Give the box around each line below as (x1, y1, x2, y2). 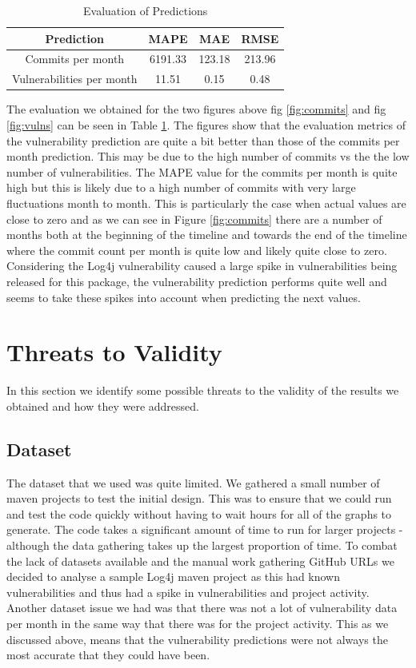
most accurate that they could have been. (6, 646, 210, 663)
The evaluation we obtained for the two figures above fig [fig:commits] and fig (6, 101, 386, 117)
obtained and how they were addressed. (6, 397, 199, 414)
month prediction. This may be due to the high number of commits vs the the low (6, 148, 410, 165)
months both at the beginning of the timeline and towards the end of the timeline (6, 226, 407, 243)
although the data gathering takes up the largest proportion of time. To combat (6, 536, 398, 553)
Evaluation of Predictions (83, 2, 208, 18)
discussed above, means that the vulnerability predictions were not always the (6, 630, 388, 647)
